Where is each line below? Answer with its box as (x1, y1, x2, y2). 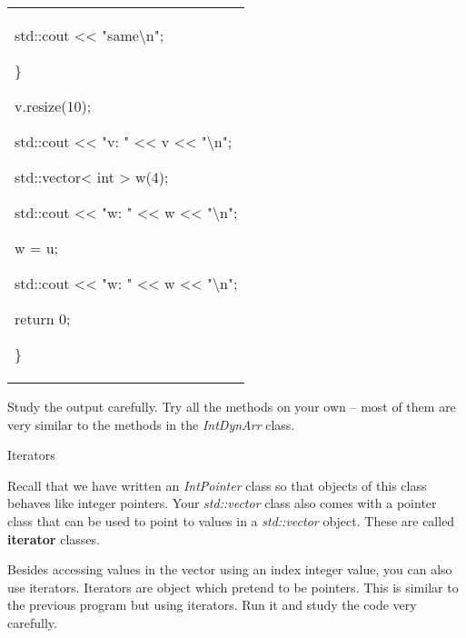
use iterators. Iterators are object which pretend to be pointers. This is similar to (7, 577, 459, 596)
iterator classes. (7, 529, 100, 548)
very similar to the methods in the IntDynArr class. (7, 414, 295, 434)
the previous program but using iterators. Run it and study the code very (7, 595, 417, 614)
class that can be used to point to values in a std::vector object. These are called (7, 511, 455, 530)
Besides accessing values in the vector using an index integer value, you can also (7, 560, 452, 579)
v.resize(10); (15, 95, 92, 116)
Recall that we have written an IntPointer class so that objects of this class (7, 475, 427, 494)
